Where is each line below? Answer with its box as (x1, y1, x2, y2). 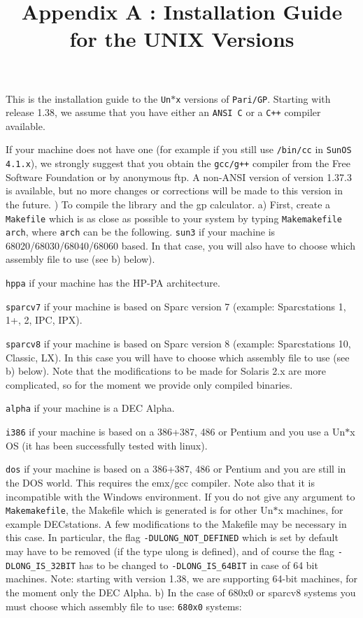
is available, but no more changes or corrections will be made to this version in (6, 183, 343, 198)
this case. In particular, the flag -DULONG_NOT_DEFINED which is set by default (6, 530, 339, 545)
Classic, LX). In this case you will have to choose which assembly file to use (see (6, 350, 350, 364)
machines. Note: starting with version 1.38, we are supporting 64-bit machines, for (6, 571, 358, 586)
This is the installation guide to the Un (6, 91, 171, 106)
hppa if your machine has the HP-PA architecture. (6, 275, 220, 290)
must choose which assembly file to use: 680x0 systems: (6, 598, 242, 613)
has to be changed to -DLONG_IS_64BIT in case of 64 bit (78, 557, 318, 572)
